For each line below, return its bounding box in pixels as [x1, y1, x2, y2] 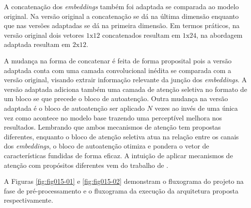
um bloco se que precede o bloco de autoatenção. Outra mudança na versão [4, 93, 228, 104]
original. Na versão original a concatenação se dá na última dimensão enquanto [4, 11, 239, 21]
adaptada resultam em [4, 39, 71, 49]
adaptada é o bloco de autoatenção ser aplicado [4, 103, 145, 113]
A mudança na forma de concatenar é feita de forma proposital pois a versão [4, 55, 232, 65]
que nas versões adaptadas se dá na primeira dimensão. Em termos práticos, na [4, 20, 240, 30]
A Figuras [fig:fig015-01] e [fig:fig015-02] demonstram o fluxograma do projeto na [4, 176, 244, 186]
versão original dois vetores [4, 30, 84, 40]
